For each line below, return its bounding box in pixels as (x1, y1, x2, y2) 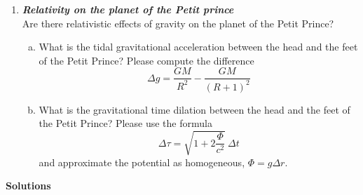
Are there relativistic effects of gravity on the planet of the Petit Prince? (22, 15, 334, 30)
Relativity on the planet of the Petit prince (22, 2, 234, 16)
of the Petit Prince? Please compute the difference (39, 53, 254, 67)
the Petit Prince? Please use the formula (39, 116, 212, 130)
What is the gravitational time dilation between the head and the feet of (39, 102, 350, 116)
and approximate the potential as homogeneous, (39, 154, 245, 169)
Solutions (6, 178, 51, 193)
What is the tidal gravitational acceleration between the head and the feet (39, 39, 358, 54)
